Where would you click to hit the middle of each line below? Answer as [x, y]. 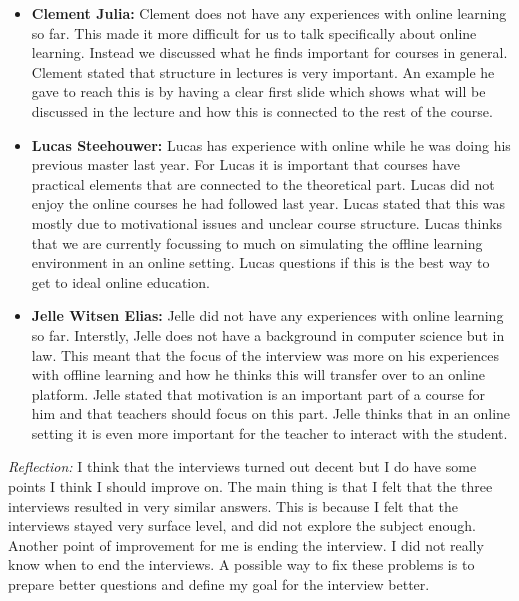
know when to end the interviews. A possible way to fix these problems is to [241, 564]
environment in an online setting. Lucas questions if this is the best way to [260, 262]
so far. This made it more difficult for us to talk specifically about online [254, 32]
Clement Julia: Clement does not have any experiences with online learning [269, 13]
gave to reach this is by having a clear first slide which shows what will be [258, 91]
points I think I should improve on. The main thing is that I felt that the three [250, 486]
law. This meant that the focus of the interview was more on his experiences [265, 354]
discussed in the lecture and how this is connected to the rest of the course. [262, 110]
